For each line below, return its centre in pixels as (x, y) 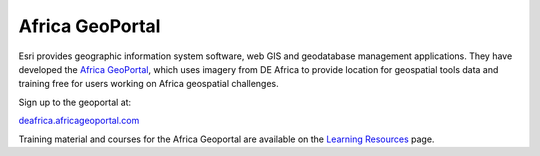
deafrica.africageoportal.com (79, 121)
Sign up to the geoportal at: (75, 102)
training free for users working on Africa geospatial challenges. (148, 84)
